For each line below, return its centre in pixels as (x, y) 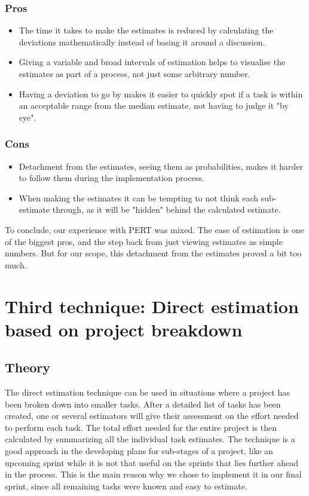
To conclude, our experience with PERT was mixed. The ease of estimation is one (154, 229)
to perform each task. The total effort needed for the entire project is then (141, 427)
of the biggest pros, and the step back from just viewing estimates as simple (144, 241)
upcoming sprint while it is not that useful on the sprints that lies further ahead (152, 462)
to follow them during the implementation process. (111, 178)
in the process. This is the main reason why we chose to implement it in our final (153, 474)
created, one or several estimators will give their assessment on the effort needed (152, 416)
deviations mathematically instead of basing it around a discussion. (142, 42)
